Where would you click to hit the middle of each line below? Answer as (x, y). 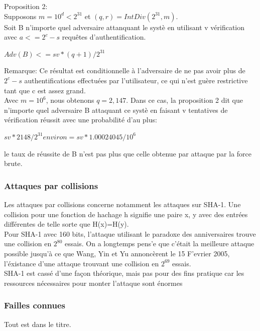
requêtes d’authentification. (104, 37)
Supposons (20, 16)
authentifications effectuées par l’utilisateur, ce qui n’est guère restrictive (136, 80)
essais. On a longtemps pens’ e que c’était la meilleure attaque (160, 243)
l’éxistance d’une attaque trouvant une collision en (82, 263)
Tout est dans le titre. (38, 324)
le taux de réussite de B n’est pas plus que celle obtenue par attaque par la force (128, 153)
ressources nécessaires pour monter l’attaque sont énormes (93, 283)
